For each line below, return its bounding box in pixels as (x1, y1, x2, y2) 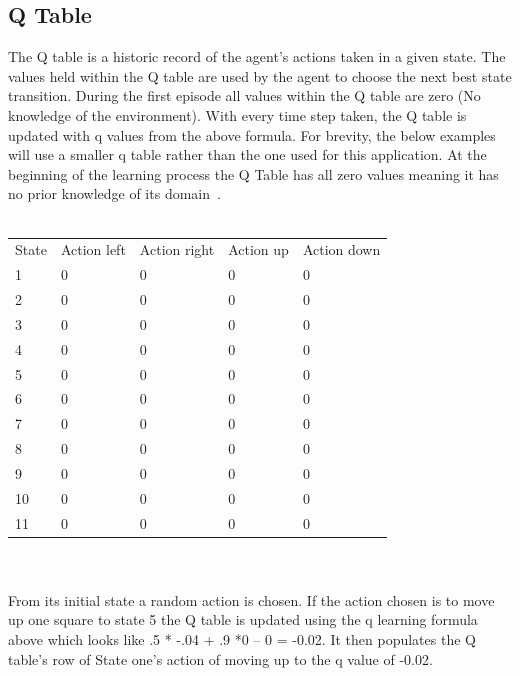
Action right (139, 239, 215, 260)
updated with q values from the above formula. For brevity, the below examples (8, 124, 496, 145)
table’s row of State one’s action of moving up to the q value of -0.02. (8, 648, 433, 669)
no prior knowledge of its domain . (8, 183, 221, 204)
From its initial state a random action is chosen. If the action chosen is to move (8, 589, 495, 610)
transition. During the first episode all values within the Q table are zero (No (8, 85, 481, 106)
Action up (228, 239, 289, 260)
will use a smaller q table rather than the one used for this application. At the (8, 144, 487, 165)
